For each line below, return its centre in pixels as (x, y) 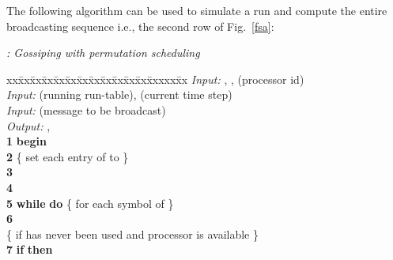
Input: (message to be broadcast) (86, 109)
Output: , (28, 125)
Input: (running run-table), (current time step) (119, 94)
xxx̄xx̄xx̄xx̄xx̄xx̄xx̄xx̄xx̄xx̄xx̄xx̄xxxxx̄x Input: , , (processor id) (155, 79)
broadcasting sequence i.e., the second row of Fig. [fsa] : (140, 26)
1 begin (26, 141)
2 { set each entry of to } (68, 156)
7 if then (30, 249)
